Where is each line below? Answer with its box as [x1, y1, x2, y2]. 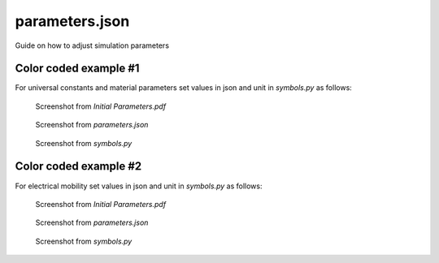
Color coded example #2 [15, 159, 142, 174]
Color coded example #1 [15, 62, 140, 75]
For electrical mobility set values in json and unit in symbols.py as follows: [15, 181, 263, 191]
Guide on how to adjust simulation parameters [15, 41, 170, 50]
